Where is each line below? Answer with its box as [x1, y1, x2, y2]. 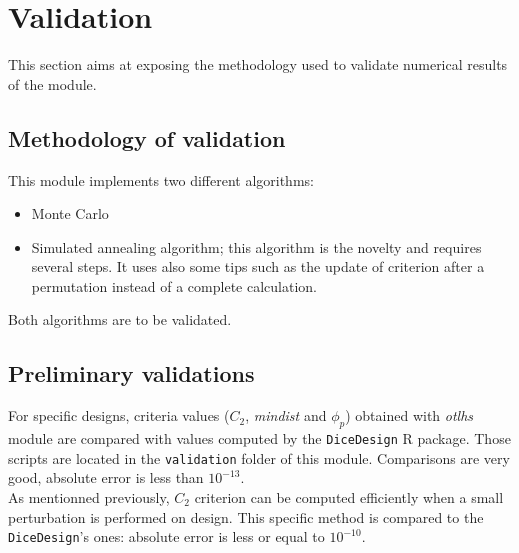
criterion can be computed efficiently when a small [194, 486, 504, 507]
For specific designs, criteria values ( [8, 405, 230, 426]
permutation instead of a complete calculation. [31, 275, 317, 296]
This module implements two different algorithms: [8, 169, 314, 190]
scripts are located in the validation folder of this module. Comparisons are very [8, 447, 510, 468]
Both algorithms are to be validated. [8, 309, 232, 330]
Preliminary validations [8, 358, 255, 389]
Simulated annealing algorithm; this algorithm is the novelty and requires [31, 236, 482, 257]
